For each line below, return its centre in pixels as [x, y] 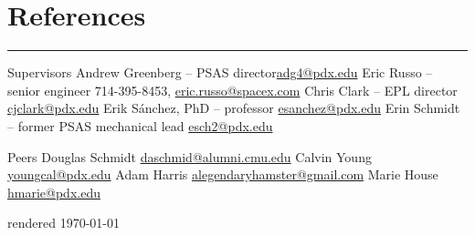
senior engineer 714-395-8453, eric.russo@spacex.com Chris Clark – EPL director [232, 90]
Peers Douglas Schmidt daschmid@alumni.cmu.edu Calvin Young [190, 156]
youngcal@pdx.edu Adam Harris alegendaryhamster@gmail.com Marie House [223, 174]
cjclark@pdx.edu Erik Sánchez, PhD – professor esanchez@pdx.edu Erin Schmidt [234, 108]
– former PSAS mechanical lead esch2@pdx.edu [140, 125]
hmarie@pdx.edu [54, 192]
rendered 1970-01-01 [63, 223]
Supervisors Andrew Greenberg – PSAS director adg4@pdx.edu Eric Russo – [220, 72]
